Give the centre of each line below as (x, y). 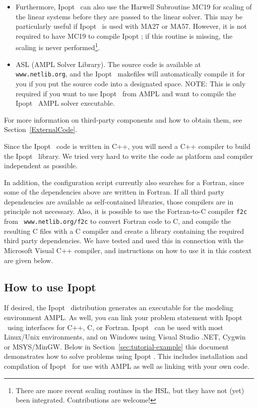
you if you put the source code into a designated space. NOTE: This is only (130, 83)
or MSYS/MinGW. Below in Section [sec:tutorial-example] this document (116, 346)
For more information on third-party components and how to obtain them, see (123, 119)
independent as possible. (41, 166)
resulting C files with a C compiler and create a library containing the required (124, 231)
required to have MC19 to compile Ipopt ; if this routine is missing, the (124, 35)
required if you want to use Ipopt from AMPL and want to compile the (126, 93)
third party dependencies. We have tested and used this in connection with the (124, 240)
